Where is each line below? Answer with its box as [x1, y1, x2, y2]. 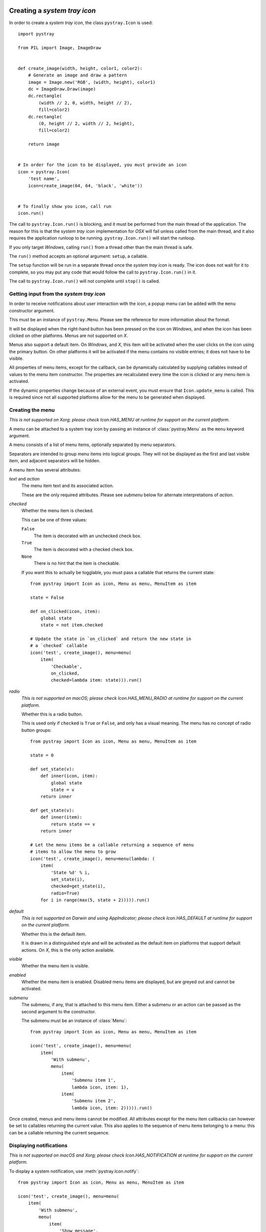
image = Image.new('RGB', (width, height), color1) [28, 79, 156, 85]
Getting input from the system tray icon [9, 290, 105, 297]
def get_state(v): [30, 808, 75, 813]
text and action [9, 476, 40, 481]
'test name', [28, 176, 60, 182]
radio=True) [51, 890, 80, 896]
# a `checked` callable [30, 643, 88, 649]
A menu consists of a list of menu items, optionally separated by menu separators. [9, 442, 176, 448]
